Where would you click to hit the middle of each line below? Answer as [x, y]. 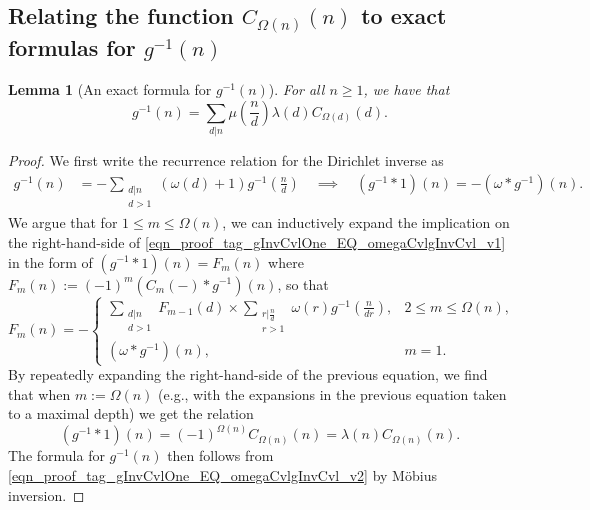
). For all [296, 89]
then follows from [220, 455]
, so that [303, 283]
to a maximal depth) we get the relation [131, 413]
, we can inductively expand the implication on [366, 222]
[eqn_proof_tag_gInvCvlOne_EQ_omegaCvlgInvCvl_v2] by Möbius [222, 475]
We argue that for [63, 222]
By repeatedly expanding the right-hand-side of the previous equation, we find [248, 374]
